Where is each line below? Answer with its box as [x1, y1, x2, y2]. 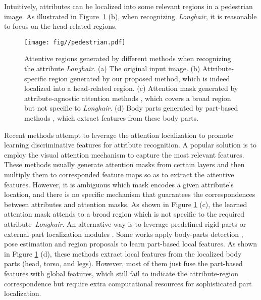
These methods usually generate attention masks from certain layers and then [4, 159, 245, 170]
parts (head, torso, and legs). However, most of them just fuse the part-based [4, 258, 243, 269]
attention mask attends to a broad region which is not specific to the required [4, 209, 245, 219]
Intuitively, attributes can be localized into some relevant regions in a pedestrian [4, 1, 253, 11]
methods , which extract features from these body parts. [24, 113, 199, 123]
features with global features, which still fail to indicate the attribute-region [4, 268, 238, 278]
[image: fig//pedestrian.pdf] [24, 38, 126, 46]
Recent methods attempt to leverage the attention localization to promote [4, 129, 233, 140]
